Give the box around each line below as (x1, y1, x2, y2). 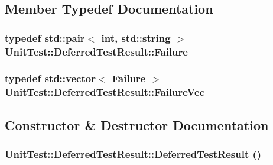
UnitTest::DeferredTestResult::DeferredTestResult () (5, 147, 262, 161)
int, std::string (101, 30, 171, 45)
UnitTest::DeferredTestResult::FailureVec (5, 85, 204, 99)
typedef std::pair (5, 30, 85, 45)
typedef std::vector (5, 71, 96, 86)
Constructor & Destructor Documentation (5, 115, 269, 134)
